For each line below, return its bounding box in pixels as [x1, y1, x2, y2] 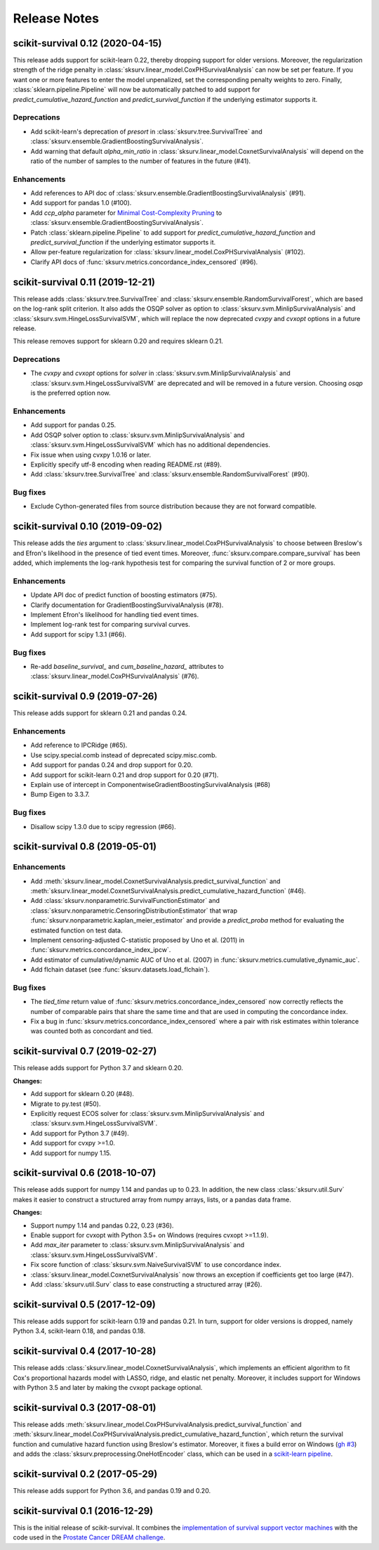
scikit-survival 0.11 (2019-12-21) [13, 276, 156, 288]
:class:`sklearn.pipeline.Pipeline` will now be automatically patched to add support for [13, 85, 260, 94]
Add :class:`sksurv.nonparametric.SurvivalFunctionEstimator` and [30, 897, 220, 905]
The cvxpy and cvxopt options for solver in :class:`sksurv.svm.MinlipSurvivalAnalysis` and [30, 369, 291, 377]
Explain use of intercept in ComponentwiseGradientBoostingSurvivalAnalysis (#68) [30, 780, 271, 788]
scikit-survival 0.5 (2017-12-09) [13, 1298, 156, 1310]
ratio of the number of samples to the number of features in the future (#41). [30, 157, 251, 165]
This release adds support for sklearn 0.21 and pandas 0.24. [13, 709, 187, 717]
